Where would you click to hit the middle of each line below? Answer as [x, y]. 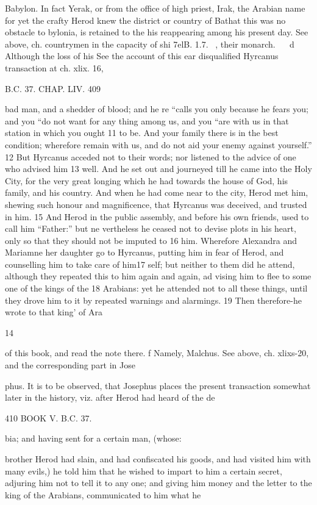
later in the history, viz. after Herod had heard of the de [110, 397]
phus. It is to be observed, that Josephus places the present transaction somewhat [158, 385]
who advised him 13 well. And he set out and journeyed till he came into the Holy [158, 169]
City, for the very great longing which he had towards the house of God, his [147, 180]
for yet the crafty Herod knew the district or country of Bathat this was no [145, 20]
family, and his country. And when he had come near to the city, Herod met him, [157, 192]
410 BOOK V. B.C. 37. [48, 417]
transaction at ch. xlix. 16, [54, 67]
